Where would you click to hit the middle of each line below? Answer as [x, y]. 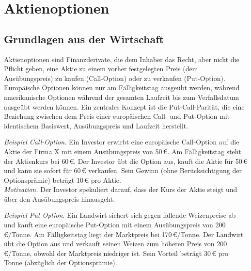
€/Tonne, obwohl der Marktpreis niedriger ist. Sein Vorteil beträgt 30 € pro [116, 253]
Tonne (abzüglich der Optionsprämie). [61, 263]
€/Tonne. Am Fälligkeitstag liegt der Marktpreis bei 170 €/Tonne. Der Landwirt [124, 234]
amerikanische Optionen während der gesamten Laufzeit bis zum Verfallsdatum [122, 97]
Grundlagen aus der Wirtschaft [84, 39]
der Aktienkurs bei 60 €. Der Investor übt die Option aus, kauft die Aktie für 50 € [126, 161]
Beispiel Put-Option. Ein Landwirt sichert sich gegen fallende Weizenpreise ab [120, 215]
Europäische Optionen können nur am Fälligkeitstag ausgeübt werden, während [122, 88]
